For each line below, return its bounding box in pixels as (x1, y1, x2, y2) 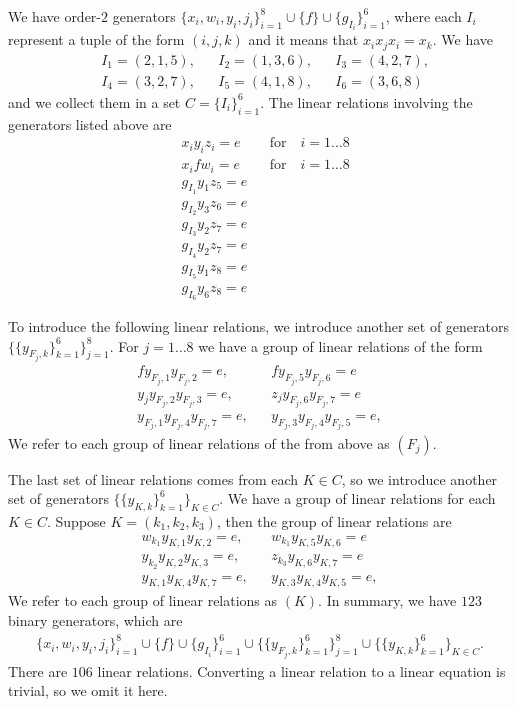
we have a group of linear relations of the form (198, 335, 483, 356)
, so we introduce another (341, 468, 498, 489)
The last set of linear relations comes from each (8, 468, 299, 489)
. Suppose (47, 510, 106, 531)
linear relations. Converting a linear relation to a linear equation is (97, 660, 506, 681)
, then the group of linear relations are (216, 510, 452, 531)
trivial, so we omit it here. (8, 680, 168, 701)
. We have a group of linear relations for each (219, 488, 496, 509)
